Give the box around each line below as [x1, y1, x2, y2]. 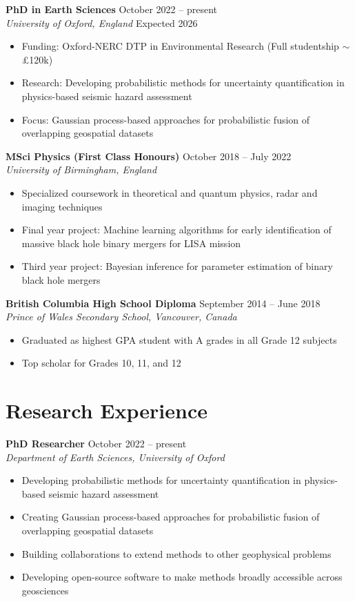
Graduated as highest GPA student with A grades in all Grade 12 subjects [21, 332, 337, 347]
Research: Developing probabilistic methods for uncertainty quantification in [21, 75, 345, 90]
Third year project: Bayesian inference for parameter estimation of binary [21, 259, 333, 273]
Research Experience [6, 396, 207, 425]
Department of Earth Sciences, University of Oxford [6, 449, 225, 464]
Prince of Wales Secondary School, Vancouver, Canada [6, 309, 237, 324]
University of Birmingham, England [6, 162, 157, 177]
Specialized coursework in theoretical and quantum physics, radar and [21, 185, 318, 200]
